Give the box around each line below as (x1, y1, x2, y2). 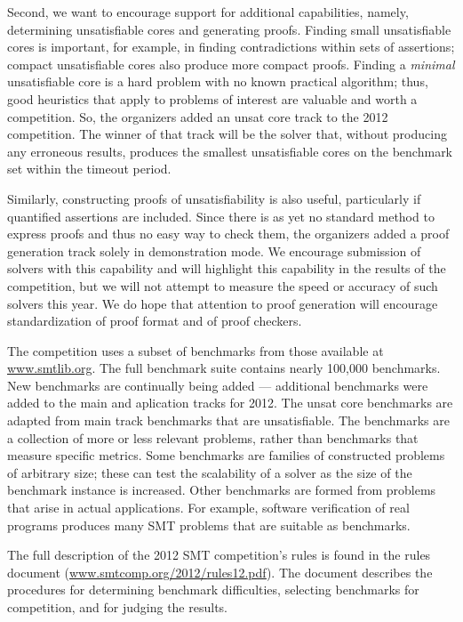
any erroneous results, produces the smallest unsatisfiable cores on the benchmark (7, 141, 453, 160)
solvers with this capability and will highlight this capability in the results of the (7, 259, 446, 278)
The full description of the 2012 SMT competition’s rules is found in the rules (7, 545, 431, 564)
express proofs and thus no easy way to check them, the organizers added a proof (7, 224, 450, 243)
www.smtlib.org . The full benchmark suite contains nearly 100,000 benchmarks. (7, 359, 441, 377)
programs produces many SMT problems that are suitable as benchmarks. (7, 515, 411, 534)
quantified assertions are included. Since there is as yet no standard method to (7, 206, 435, 225)
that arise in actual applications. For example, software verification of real (7, 498, 410, 517)
